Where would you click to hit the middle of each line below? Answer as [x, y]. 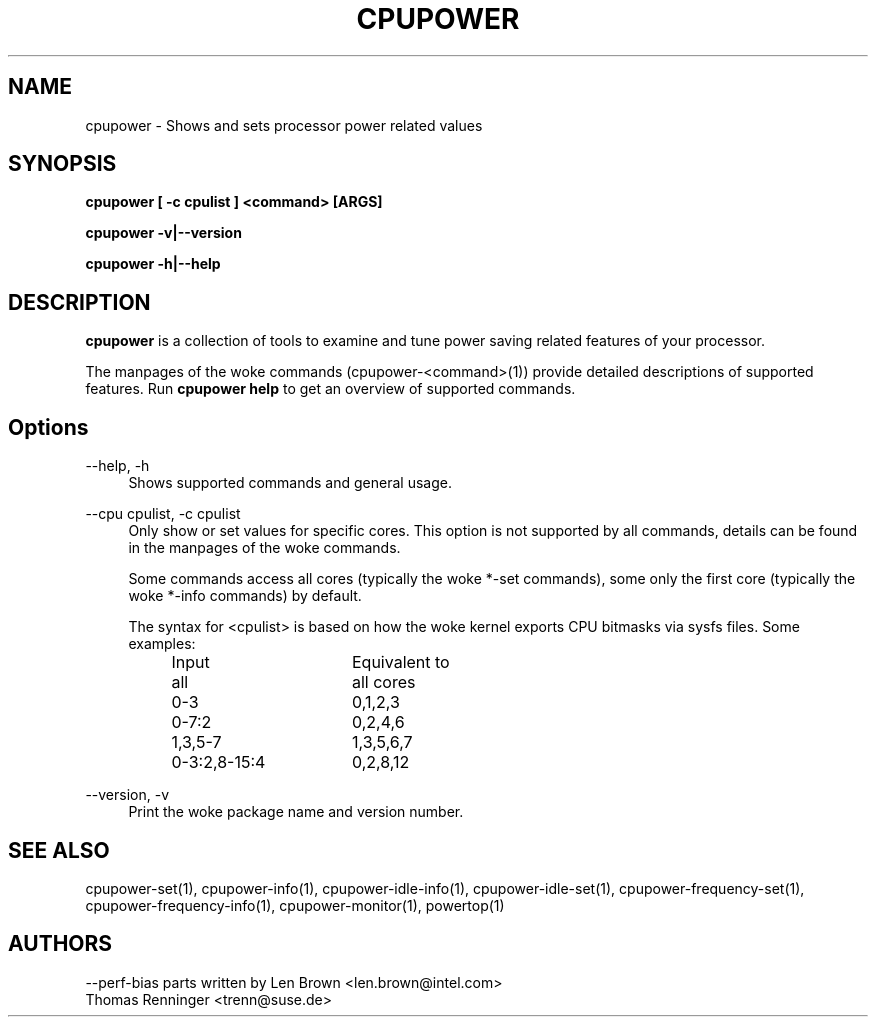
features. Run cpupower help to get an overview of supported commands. [330, 389]
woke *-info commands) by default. [245, 596]
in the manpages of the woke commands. [264, 548]
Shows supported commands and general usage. [290, 483]
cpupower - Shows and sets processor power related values [284, 125]
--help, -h [117, 466]
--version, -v [127, 795]
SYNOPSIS [62, 164]
